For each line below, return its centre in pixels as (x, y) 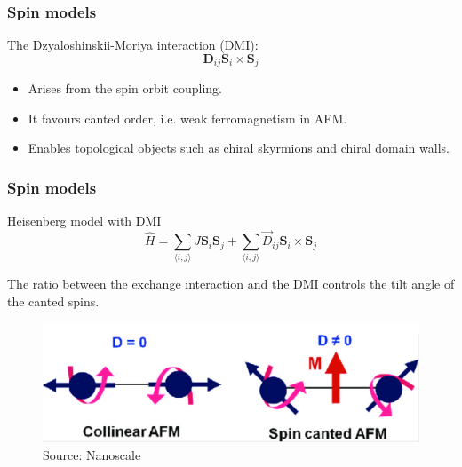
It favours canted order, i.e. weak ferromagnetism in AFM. (187, 118)
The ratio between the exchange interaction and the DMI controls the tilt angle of (231, 284)
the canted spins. (53, 301)
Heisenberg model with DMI (84, 221)
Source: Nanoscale (92, 454)
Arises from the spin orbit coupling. (125, 88)
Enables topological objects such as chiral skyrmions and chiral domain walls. (239, 148)
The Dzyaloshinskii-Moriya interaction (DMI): (133, 45)
